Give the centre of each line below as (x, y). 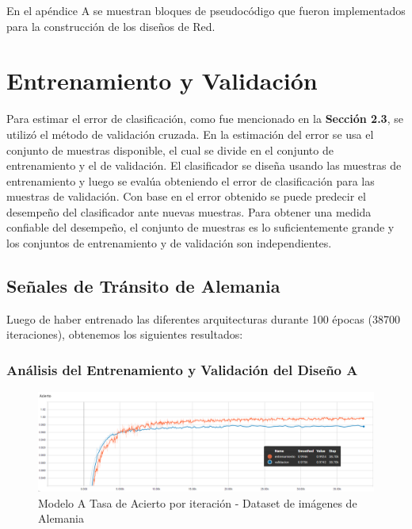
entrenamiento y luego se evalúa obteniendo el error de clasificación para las (191, 180)
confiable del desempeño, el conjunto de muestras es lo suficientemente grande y (200, 227)
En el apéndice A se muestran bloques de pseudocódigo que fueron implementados (206, 10)
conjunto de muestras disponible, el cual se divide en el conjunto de (170, 149)
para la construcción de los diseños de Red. (111, 26)
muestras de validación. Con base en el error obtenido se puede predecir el (186, 196)
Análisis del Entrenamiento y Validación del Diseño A (182, 369)
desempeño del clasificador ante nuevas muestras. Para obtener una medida (189, 211)
